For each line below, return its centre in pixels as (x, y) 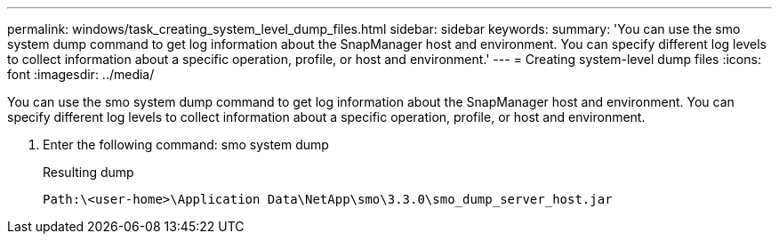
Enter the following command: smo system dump (186, 145)
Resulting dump (88, 172)
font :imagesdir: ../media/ (81, 74)
